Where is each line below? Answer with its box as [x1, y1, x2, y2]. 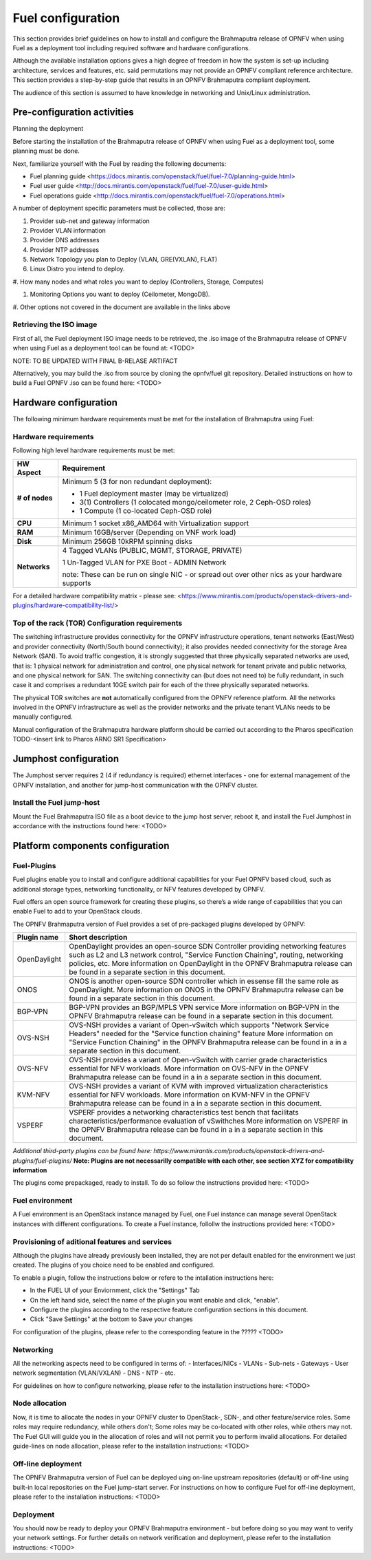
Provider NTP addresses [30, 245, 100, 254]
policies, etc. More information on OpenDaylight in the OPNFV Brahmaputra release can [69, 959, 352, 969]
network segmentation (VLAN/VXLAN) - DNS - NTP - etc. [12, 1369, 175, 1377]
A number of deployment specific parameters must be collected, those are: [12, 204, 226, 213]
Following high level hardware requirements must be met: [12, 446, 175, 454]
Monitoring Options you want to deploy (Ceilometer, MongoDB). [30, 290, 210, 299]
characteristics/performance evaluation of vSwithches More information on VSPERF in [69, 1116, 348, 1126]
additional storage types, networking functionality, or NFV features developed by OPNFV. [12, 885, 265, 893]
